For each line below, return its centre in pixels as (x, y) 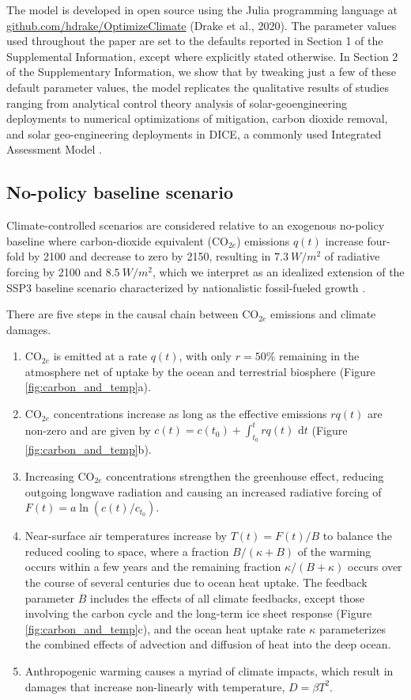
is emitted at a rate (100, 356)
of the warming (334, 551)
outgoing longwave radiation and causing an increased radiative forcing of (203, 491)
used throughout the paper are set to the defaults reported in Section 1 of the (195, 41)
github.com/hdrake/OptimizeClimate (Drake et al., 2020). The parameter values (202, 25)
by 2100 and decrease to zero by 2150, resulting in (149, 256)
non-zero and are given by (88, 430)
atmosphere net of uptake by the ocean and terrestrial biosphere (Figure (200, 371)
